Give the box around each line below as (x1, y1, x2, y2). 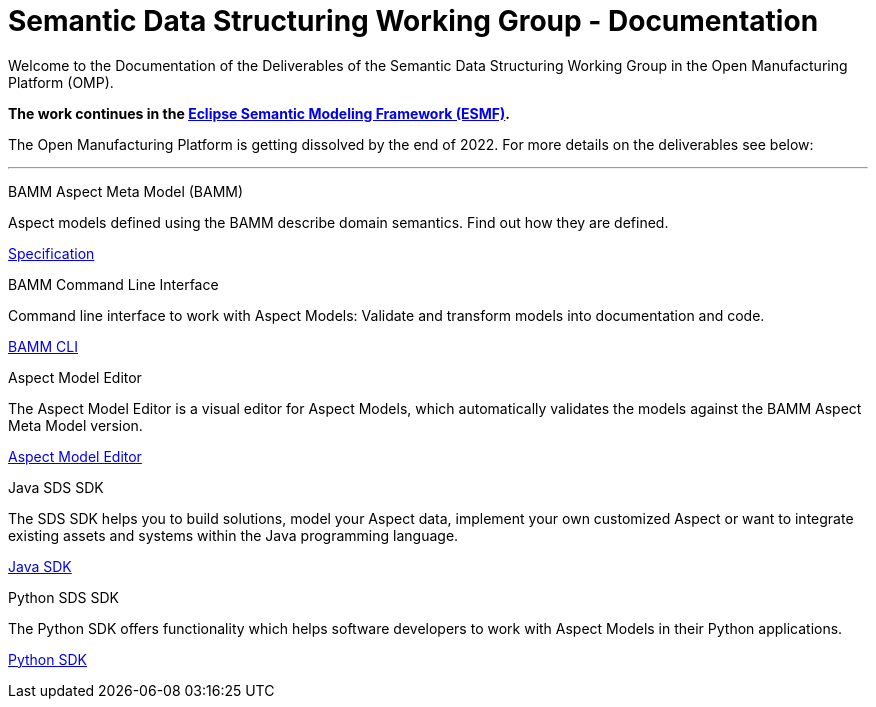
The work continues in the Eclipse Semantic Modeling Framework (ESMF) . (8, 104, 510, 122)
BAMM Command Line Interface (8, 275, 219, 293)
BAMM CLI (8, 337, 78, 355)
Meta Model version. (8, 416, 143, 434)
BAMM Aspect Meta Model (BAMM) (8, 182, 244, 200)
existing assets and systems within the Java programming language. (8, 526, 459, 544)
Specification (8, 244, 95, 262)
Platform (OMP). (8, 73, 114, 91)
